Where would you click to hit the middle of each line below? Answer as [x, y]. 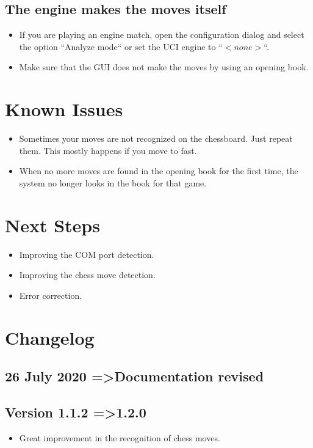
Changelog [50, 337]
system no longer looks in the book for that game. [113, 182]
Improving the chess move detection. [87, 275]
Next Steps [52, 225]
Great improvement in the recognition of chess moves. [120, 437]
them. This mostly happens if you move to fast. [108, 150]
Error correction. [51, 295]
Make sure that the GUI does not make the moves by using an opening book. [164, 67]
